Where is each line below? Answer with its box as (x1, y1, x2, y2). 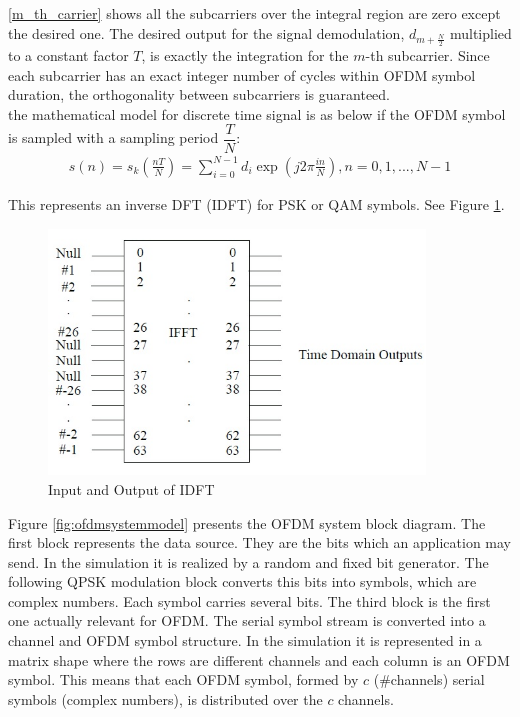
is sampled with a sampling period (8, 127, 219, 148)
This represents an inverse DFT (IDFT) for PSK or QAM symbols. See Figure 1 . (8, 193, 505, 214)
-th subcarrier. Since (365, 45, 490, 66)
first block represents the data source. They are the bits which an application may (8, 532, 512, 553)
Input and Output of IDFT (48, 478, 215, 499)
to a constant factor (8, 45, 129, 66)
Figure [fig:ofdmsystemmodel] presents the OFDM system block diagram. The (8, 512, 486, 533)
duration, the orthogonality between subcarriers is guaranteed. (8, 84, 391, 105)
